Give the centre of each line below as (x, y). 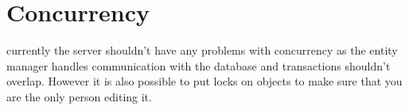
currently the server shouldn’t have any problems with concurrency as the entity (202, 50)
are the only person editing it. (79, 96)
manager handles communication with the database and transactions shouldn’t (199, 65)
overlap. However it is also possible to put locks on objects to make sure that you (204, 81)
